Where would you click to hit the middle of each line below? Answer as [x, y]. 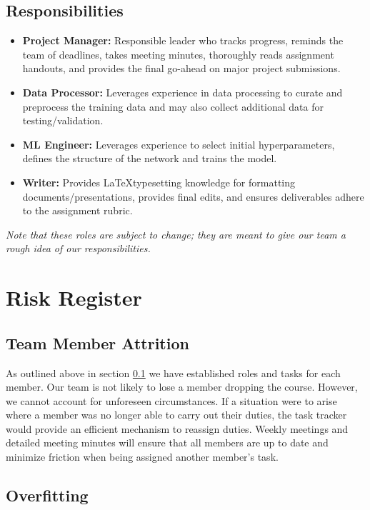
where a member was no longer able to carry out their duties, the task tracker [176, 415]
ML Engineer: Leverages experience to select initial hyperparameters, [179, 144]
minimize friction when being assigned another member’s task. [142, 457]
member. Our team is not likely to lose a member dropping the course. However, [182, 387]
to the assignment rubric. [77, 210]
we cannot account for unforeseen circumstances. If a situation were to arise [171, 400]
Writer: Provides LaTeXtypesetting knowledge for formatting [159, 182]
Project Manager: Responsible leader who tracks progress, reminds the [183, 40]
